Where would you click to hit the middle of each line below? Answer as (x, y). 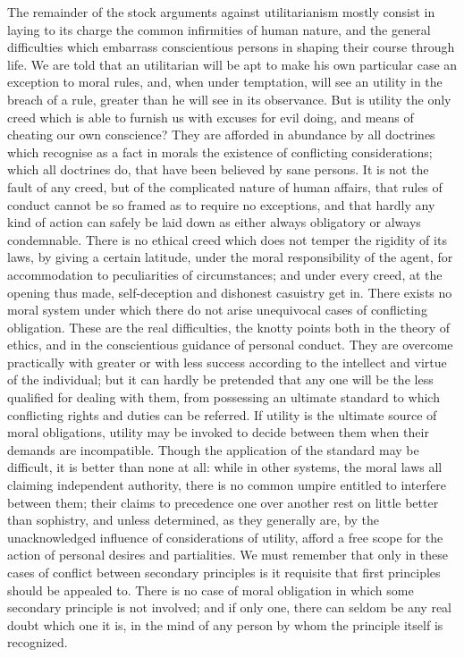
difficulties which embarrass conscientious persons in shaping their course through (231, 47)
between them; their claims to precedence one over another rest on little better (223, 502)
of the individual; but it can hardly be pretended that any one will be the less (220, 379)
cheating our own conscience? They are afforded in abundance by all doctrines (221, 135)
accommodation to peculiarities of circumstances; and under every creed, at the (225, 274)
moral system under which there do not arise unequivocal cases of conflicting (217, 310)
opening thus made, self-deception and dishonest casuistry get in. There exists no (230, 292)
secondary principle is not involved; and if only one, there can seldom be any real (230, 607)
